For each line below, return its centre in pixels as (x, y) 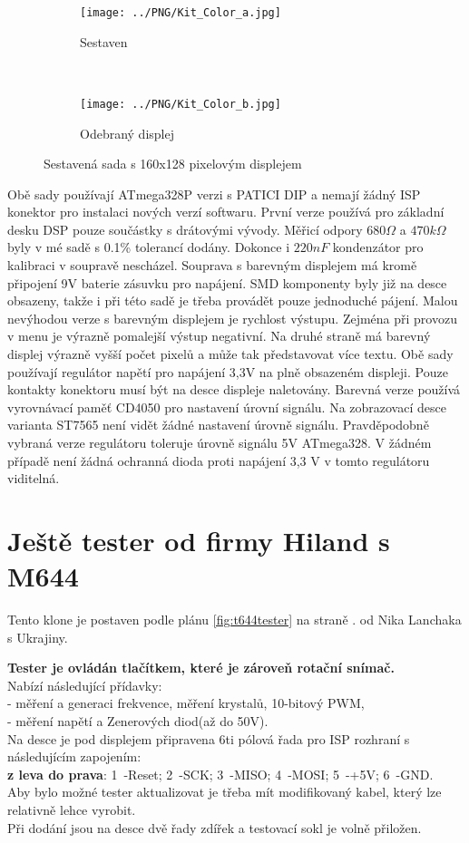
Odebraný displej (127, 133)
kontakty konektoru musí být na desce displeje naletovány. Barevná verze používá (234, 389)
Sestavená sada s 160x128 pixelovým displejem (173, 164)
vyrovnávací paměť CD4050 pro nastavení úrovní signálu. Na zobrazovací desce (227, 407)
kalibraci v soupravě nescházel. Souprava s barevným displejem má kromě (212, 265)
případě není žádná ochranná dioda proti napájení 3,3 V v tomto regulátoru (219, 460)
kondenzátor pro (378, 247)
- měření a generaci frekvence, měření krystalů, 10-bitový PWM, (186, 703)
